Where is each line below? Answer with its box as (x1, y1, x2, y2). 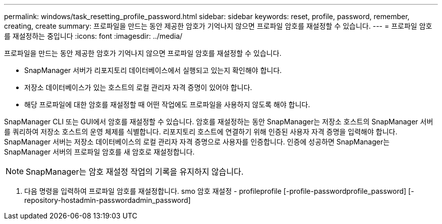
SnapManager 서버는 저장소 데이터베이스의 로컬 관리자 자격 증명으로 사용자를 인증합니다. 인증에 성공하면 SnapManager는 (4, 137, 390, 146)
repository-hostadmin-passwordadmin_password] (24, 196, 191, 204)
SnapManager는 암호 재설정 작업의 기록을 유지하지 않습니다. (26, 167, 244, 177)
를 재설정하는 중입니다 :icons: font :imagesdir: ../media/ (4, 32, 183, 40)
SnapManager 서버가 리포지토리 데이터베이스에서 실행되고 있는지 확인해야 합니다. (24, 66, 282, 74)
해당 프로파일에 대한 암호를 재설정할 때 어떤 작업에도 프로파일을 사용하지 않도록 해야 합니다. (24, 100, 310, 109)
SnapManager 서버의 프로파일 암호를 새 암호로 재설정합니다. (4, 147, 195, 156)
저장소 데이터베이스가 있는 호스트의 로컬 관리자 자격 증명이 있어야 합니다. (24, 83, 252, 92)
